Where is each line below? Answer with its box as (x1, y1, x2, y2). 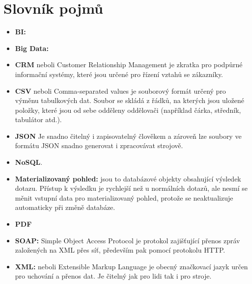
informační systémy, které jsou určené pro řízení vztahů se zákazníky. (15, 69, 224, 79)
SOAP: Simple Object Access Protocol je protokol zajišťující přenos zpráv (15, 235, 240, 245)
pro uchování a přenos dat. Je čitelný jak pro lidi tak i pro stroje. (15, 271, 212, 281)
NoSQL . (15, 157, 43, 167)
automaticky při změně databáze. (15, 202, 115, 212)
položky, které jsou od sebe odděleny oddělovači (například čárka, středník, (15, 104, 241, 115)
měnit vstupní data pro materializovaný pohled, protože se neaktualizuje (15, 192, 233, 203)
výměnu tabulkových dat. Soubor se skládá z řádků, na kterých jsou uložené (15, 95, 245, 105)
